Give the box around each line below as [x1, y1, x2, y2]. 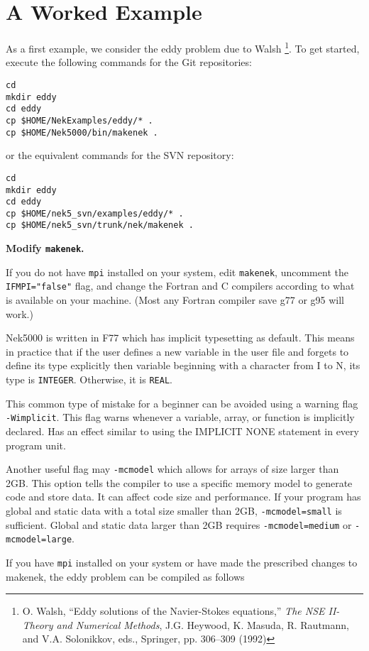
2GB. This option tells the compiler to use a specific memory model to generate [6, 475, 353, 490]
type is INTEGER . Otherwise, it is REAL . [6, 372, 172, 387]
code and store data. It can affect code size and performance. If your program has [6, 489, 361, 504]
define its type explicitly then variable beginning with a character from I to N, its [6, 358, 360, 373]
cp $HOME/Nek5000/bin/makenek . [6, 127, 158, 138]
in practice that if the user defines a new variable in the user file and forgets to [6, 344, 349, 359]
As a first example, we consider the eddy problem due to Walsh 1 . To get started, [6, 39, 360, 55]
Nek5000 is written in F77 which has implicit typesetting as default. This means [6, 330, 355, 345]
